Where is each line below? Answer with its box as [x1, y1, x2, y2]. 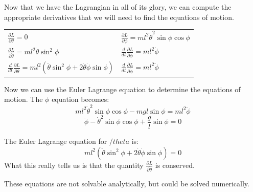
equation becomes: [52, 94, 109, 104]
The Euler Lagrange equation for [4, 136, 107, 146]
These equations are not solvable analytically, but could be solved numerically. [4, 178, 249, 188]
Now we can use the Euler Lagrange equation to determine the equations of [4, 83, 241, 94]
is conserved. [155, 159, 195, 170]
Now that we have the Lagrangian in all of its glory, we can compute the [4, 2, 232, 12]
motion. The [4, 94, 43, 104]
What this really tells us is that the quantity [4, 159, 144, 170]
